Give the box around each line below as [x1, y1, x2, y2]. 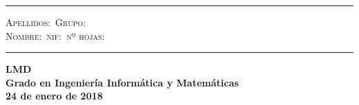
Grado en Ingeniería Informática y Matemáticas [6, 75, 239, 89]
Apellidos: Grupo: [6, 15, 86, 29]
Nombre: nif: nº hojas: [6, 28, 105, 43]
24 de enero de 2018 [6, 89, 103, 103]
